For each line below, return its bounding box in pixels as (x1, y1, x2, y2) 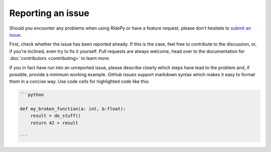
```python (20, 92, 44, 98)
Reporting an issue (9, 8, 90, 19)
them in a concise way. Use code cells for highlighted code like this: (9, 78, 150, 85)
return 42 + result (30, 120, 79, 125)
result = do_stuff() (30, 113, 81, 119)
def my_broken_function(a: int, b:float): (20, 106, 126, 112)
